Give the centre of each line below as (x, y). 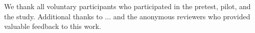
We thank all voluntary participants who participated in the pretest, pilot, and (127, 6)
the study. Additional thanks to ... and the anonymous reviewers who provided (127, 16)
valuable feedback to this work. (53, 26)
